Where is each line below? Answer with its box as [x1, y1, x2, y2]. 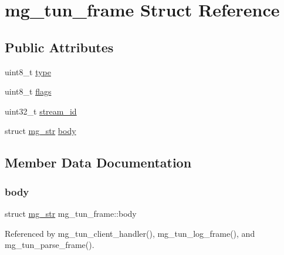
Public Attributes [5, 38, 114, 56]
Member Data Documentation [5, 153, 192, 172]
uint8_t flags [5, 85, 52, 98]
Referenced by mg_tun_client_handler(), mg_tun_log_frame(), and [5, 227, 255, 239]
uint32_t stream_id [5, 105, 77, 117]
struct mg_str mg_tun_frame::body [5, 207, 137, 219]
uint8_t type [5, 65, 51, 78]
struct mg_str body [5, 125, 76, 137]
